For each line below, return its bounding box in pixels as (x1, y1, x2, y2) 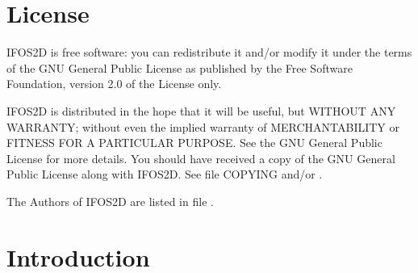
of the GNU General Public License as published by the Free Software (6, 59, 353, 76)
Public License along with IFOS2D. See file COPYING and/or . (6, 166, 323, 183)
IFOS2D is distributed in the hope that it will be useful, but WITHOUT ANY (6, 102, 396, 119)
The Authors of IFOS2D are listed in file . (6, 192, 214, 209)
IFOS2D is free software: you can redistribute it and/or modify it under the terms (6, 44, 412, 61)
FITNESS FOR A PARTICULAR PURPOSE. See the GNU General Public (6, 134, 382, 151)
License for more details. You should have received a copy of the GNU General (6, 149, 395, 166)
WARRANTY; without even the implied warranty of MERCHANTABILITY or (6, 118, 400, 135)
